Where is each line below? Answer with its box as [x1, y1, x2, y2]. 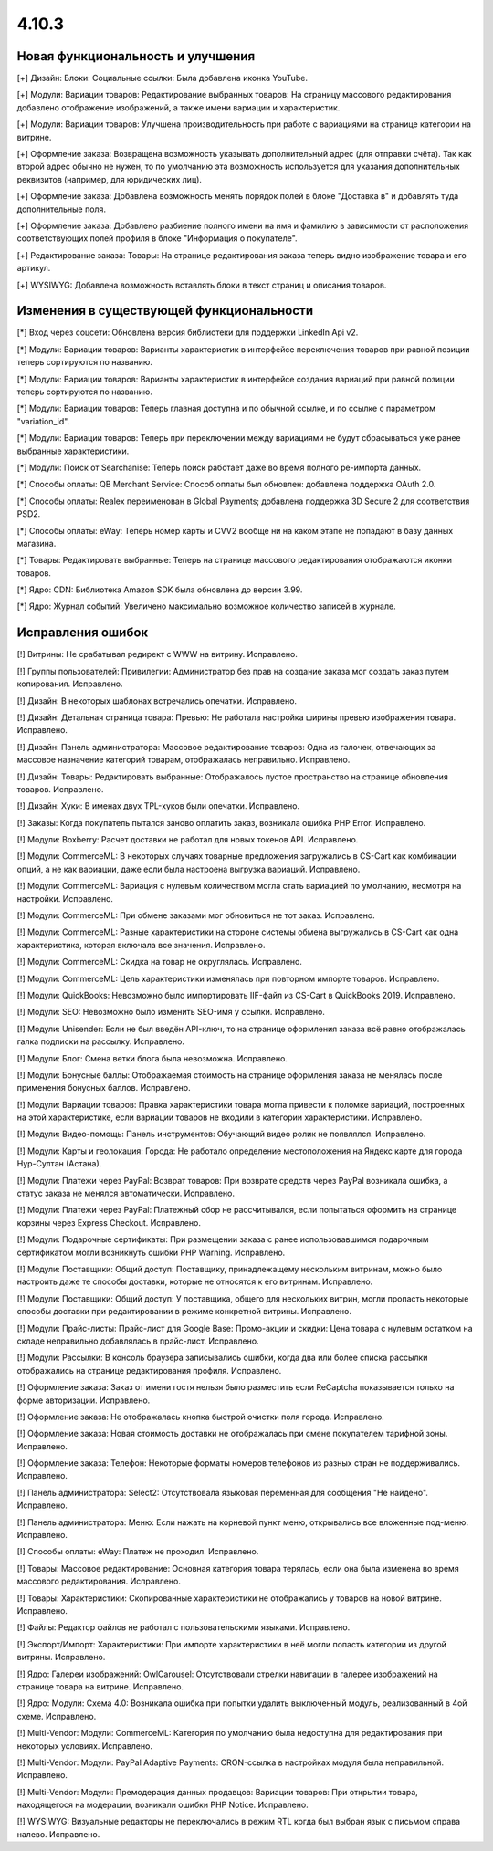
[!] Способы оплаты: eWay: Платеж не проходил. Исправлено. [16, 1546, 259, 1557]
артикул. [16, 263, 51, 274]
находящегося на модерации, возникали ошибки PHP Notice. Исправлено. [16, 1799, 309, 1811]
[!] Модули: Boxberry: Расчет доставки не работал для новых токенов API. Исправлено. [16, 834, 359, 845]
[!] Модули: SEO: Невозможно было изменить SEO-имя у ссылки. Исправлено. [16, 1007, 326, 1018]
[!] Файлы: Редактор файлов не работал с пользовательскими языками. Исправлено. [16, 1622, 351, 1633]
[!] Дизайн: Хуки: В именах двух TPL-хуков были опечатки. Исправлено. [16, 800, 300, 811]
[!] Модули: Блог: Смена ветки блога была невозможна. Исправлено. [16, 1052, 288, 1063]
